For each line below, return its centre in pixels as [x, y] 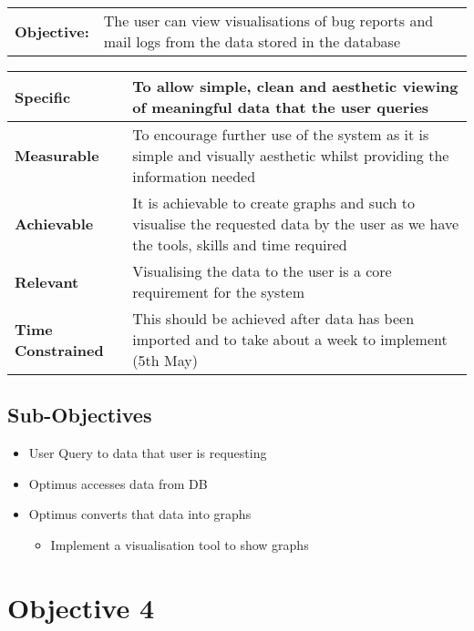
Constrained [59, 350]
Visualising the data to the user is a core [262, 271]
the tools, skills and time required [240, 244]
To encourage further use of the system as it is [281, 134]
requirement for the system [219, 292]
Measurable [57, 155]
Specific [43, 97]
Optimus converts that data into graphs [140, 514]
